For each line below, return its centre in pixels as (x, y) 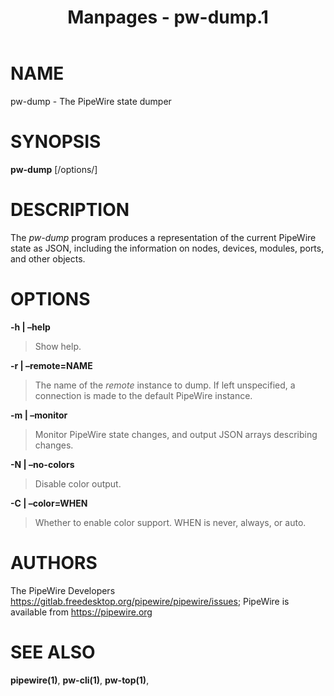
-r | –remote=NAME (51, 365)
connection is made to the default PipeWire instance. (143, 395)
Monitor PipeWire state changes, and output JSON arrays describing (176, 434)
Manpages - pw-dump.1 (168, 17)
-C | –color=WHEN (49, 503)
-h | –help (30, 327)
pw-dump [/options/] (54, 169)
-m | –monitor (39, 415)
